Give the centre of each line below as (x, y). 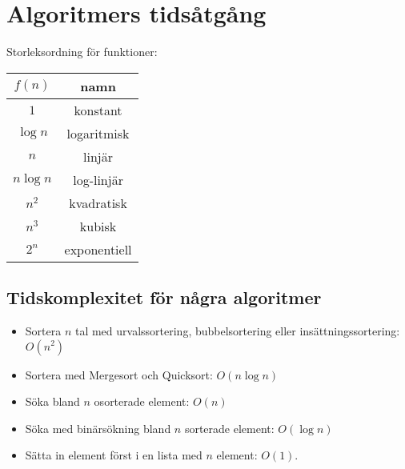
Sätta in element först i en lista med (114, 455)
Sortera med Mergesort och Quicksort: (119, 374)
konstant (98, 110)
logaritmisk (98, 133)
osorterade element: (142, 401)
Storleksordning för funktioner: (82, 52)
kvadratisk (98, 202)
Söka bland (52, 401)
